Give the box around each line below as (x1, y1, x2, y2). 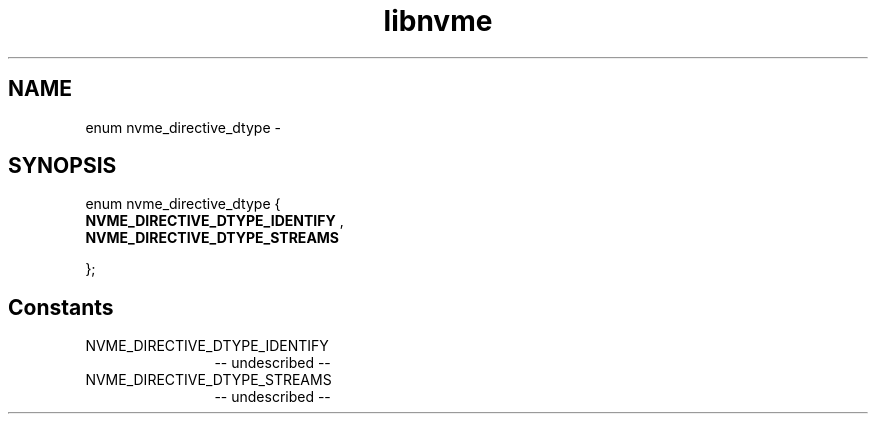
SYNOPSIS (8, 153, 117, 179)
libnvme (383, 4, 493, 38)
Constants (8, 294, 114, 320)
